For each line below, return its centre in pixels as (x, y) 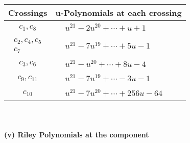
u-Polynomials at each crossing (118, 13)
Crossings (28, 13)
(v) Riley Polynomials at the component (77, 134)
